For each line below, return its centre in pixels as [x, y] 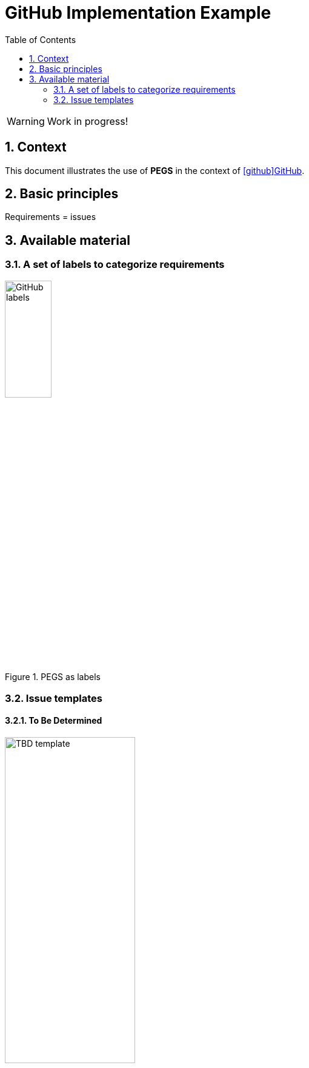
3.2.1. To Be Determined [54, 721]
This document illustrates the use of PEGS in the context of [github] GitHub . [155, 170]
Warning [26, 121]
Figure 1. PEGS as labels [53, 677]
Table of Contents [41, 39]
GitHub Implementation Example [138, 13]
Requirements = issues [51, 217]
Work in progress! [88, 121]
